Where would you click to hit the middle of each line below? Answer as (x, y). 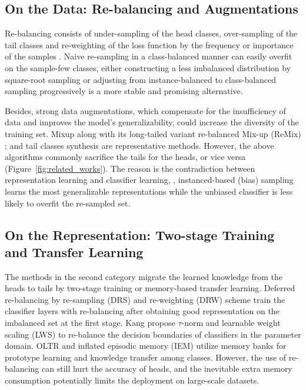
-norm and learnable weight (231, 323)
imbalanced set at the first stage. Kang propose (90, 323)
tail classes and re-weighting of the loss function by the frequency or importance (149, 44)
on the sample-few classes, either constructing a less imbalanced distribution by (148, 67)
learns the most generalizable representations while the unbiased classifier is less (149, 191)
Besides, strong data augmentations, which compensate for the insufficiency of (145, 110)
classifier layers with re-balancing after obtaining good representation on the (142, 311)
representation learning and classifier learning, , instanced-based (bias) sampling (149, 180)
